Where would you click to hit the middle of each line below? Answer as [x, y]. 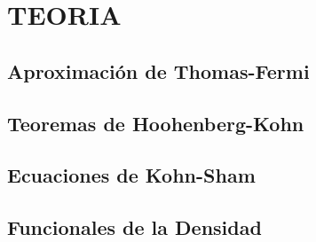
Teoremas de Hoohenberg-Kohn [156, 123]
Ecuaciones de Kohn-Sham [131, 175]
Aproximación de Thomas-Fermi [158, 70]
